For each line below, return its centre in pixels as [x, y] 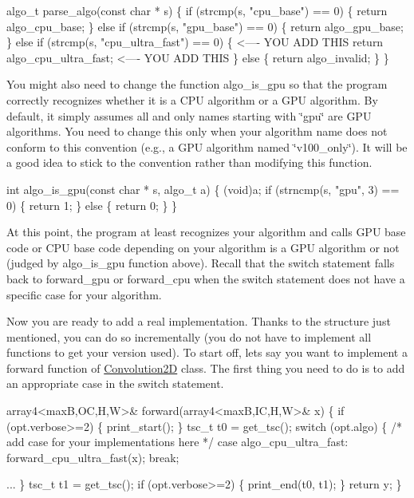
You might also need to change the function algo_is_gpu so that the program [197, 84]
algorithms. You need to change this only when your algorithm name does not [197, 131]
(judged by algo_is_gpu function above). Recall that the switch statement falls [201, 263]
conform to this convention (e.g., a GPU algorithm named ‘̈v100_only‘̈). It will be [207, 146]
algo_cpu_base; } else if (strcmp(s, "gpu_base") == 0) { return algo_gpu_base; [205, 26]
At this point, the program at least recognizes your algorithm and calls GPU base [206, 232]
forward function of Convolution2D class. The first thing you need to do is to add [206, 368]
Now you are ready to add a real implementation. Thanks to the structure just [199, 321]
